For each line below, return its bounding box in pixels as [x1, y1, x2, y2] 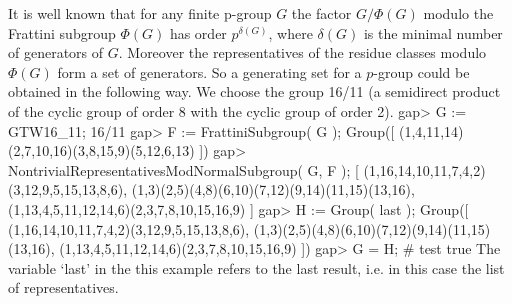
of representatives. [8, 277, 119, 298]
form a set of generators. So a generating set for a [57, 61, 362, 82]
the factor [291, 3, 352, 23]
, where [268, 22, 313, 43]
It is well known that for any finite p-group [8, 3, 272, 23]
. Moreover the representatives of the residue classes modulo [118, 42, 487, 63]
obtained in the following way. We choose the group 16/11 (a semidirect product [8, 81, 501, 102]
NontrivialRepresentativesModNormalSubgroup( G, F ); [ [8, 159, 359, 180]
